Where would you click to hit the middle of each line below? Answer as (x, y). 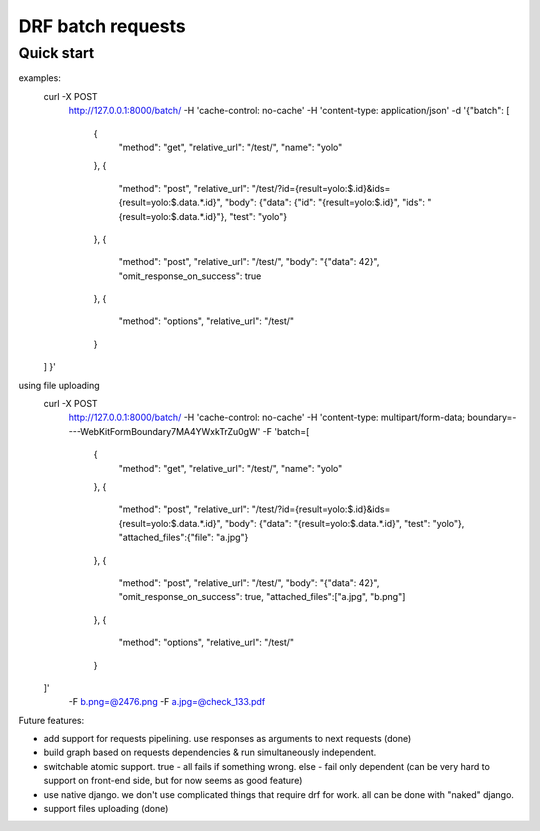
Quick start (56, 53)
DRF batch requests (102, 26)
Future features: (51, 720)
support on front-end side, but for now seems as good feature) (173, 781)
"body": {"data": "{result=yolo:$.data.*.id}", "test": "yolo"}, (344, 523)
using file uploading (59, 385)
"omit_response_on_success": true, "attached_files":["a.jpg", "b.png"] (262, 597)
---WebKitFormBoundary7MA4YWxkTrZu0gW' (164, 431)
